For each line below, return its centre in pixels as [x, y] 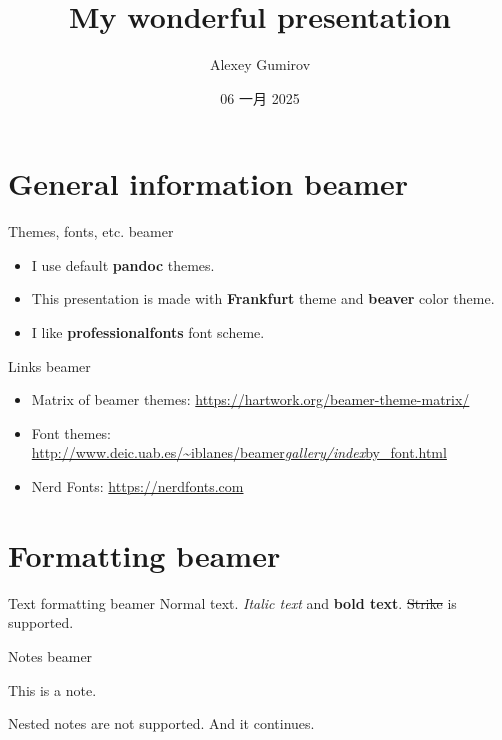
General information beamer [208, 183]
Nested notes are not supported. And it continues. [161, 723]
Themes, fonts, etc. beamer [91, 231]
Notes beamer [50, 655]
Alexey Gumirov [260, 64]
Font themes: [71, 432]
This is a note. [52, 689]
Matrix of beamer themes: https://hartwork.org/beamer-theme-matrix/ [250, 399]
